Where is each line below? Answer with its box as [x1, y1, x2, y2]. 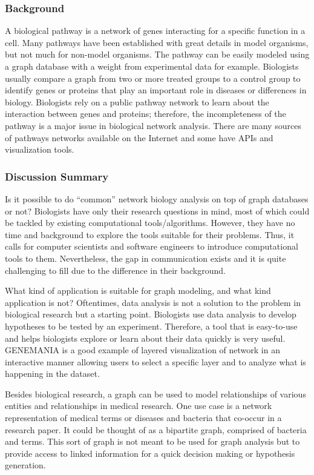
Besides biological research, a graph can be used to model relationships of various [5, 387, 306, 400]
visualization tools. [5, 143, 74, 156]
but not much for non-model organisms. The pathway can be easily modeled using [5, 48, 310, 61]
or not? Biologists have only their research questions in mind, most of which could [5, 204, 310, 217]
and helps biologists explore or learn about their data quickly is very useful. [5, 331, 286, 344]
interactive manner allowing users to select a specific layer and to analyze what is [5, 355, 306, 368]
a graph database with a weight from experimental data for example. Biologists [5, 60, 299, 72]
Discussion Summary [5, 168, 109, 184]
